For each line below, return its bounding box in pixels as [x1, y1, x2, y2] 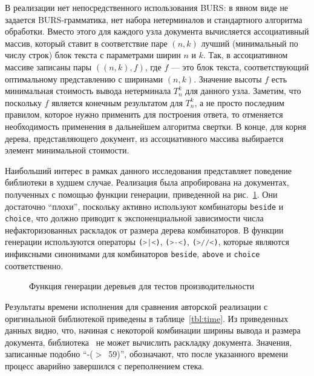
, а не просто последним [194, 96, 284, 109]
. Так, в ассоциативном [203, 49, 288, 61]
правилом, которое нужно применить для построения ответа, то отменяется [5, 108, 283, 121]
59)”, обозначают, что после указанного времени [108, 347, 288, 360]
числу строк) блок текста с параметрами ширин [5, 49, 181, 61]
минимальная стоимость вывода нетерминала [5, 84, 171, 97]
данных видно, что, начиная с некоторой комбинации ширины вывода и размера [5, 324, 301, 337]
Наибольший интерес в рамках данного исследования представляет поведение [5, 164, 292, 176]
